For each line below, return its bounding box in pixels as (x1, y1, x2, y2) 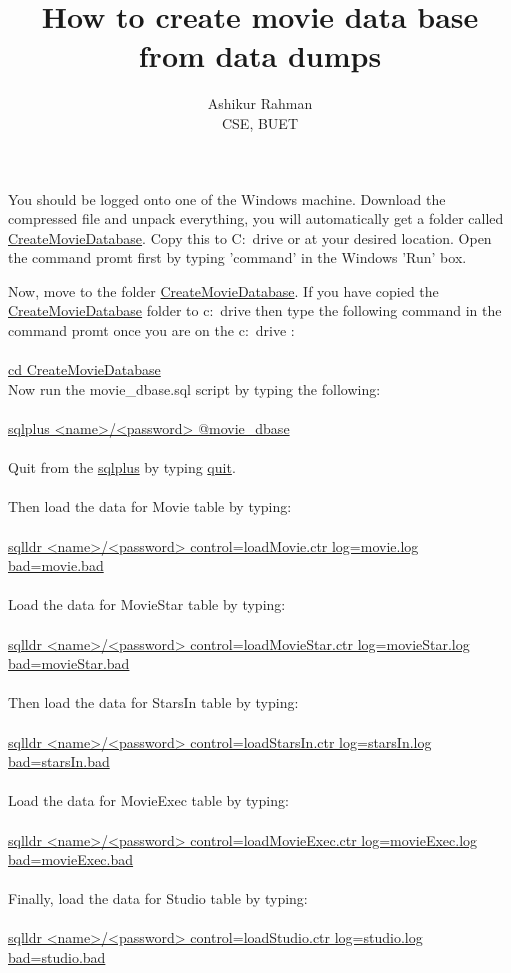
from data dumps (138, 35, 382, 76)
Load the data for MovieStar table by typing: (8, 594, 286, 615)
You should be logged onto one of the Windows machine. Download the (8, 188, 446, 209)
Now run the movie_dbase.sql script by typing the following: (8, 378, 381, 399)
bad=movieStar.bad (8, 653, 130, 674)
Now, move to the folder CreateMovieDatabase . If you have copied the (8, 280, 439, 301)
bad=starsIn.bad (8, 751, 110, 772)
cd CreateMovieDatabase (8, 359, 161, 380)
